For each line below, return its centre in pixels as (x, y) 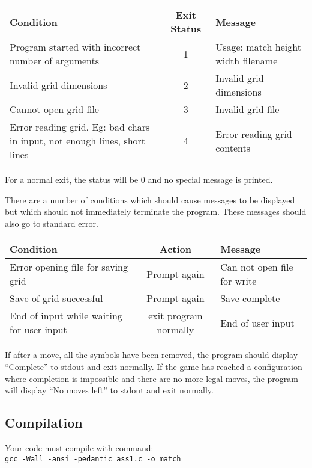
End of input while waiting (66, 316)
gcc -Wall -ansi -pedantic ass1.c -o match (93, 459)
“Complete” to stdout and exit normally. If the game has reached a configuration (154, 366)
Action (175, 249)
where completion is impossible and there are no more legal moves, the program (151, 378)
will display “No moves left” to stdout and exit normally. (109, 390)
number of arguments (55, 60)
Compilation (44, 423)
